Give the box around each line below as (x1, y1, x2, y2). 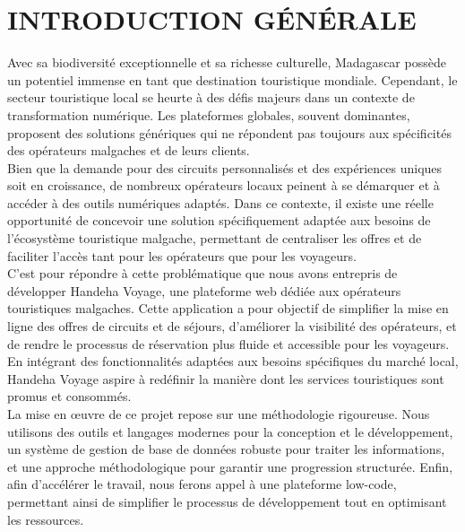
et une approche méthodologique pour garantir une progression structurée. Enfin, (7, 457, 453, 475)
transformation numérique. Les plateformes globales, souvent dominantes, (7, 105, 410, 124)
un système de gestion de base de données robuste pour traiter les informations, (7, 440, 445, 458)
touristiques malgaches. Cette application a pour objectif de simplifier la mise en (7, 299, 449, 318)
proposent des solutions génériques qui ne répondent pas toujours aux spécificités (7, 123, 452, 142)
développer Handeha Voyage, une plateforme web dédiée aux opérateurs (7, 281, 401, 300)
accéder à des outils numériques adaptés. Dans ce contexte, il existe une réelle (7, 193, 434, 212)
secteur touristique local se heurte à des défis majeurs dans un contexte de (7, 88, 415, 107)
